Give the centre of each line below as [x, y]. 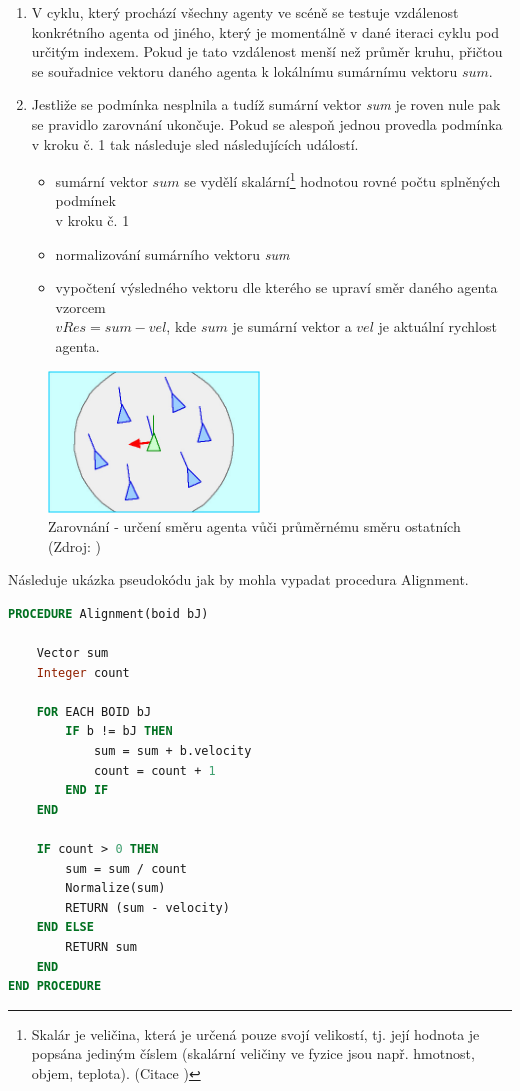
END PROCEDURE [55, 986]
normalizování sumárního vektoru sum [172, 253]
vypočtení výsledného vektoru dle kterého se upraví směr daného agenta [276, 287]
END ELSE [65, 927]
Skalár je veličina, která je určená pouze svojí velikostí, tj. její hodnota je [255, 1033]
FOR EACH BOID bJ [94, 711]
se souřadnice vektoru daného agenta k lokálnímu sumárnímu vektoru [244, 70]
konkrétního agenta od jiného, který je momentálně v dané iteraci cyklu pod [265, 31]
